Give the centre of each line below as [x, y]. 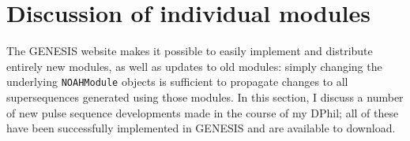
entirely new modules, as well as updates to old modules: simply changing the [194, 66]
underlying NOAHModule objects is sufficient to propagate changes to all [177, 82]
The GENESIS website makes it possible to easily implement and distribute [190, 51]
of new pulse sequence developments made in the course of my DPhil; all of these [203, 112]
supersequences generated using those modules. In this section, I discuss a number [205, 96]
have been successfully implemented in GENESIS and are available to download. [201, 128]
